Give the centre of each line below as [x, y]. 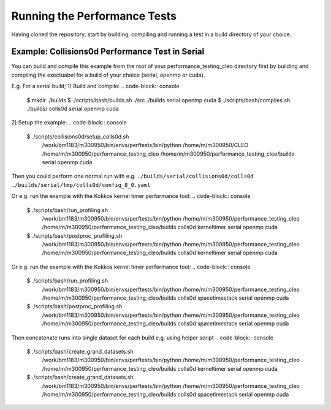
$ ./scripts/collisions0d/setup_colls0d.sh [78, 136]
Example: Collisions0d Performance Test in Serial [108, 52]
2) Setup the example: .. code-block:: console [69, 123]
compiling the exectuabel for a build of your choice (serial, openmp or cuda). [108, 75]
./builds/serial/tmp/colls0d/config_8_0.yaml [81, 185]
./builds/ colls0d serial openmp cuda [73, 109]
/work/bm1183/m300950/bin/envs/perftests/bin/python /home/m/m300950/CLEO [145, 145]
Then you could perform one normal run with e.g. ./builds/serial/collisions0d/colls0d [132, 176]
